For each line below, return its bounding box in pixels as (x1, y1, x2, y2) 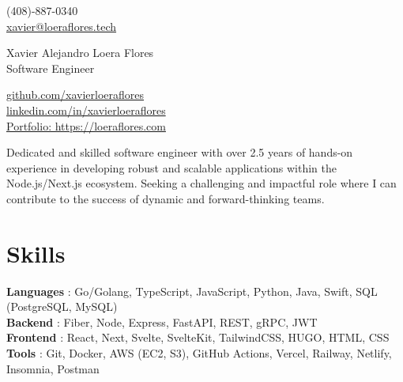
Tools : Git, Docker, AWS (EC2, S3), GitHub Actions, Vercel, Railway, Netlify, (6, 345, 392, 361)
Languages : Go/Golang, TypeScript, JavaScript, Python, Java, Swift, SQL (6, 282, 378, 299)
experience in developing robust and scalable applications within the (6, 159, 337, 176)
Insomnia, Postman (6, 360, 100, 376)
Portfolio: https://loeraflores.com (6, 117, 166, 134)
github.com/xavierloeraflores (6, 86, 145, 103)
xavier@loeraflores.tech (6, 17, 117, 34)
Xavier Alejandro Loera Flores (6, 44, 154, 61)
